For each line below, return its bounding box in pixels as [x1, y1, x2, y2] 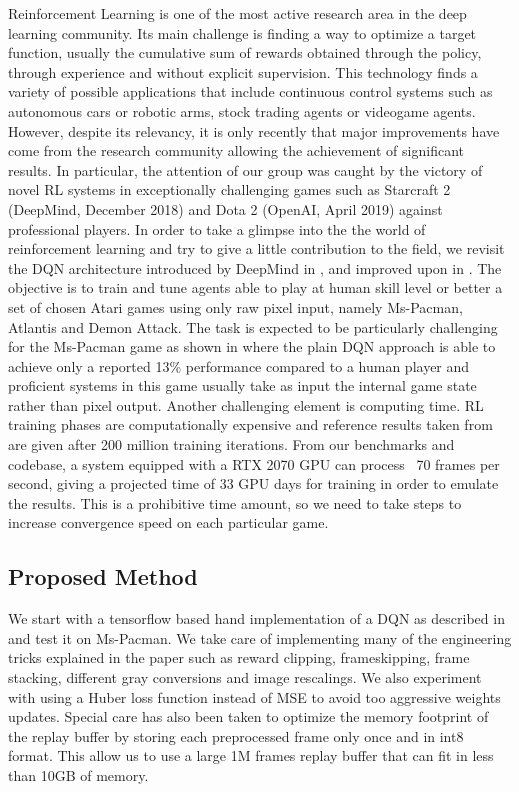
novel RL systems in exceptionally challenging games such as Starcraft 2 [8, 179, 451, 200]
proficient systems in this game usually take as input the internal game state [8, 375, 477, 396]
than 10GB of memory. [8, 764, 149, 785]
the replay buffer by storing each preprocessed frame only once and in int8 [8, 725, 464, 746]
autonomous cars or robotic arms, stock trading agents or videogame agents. [8, 100, 476, 121]
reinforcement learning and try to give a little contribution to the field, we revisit [8, 238, 505, 259]
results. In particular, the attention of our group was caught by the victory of [8, 159, 483, 180]
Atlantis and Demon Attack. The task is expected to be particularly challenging [8, 316, 498, 337]
